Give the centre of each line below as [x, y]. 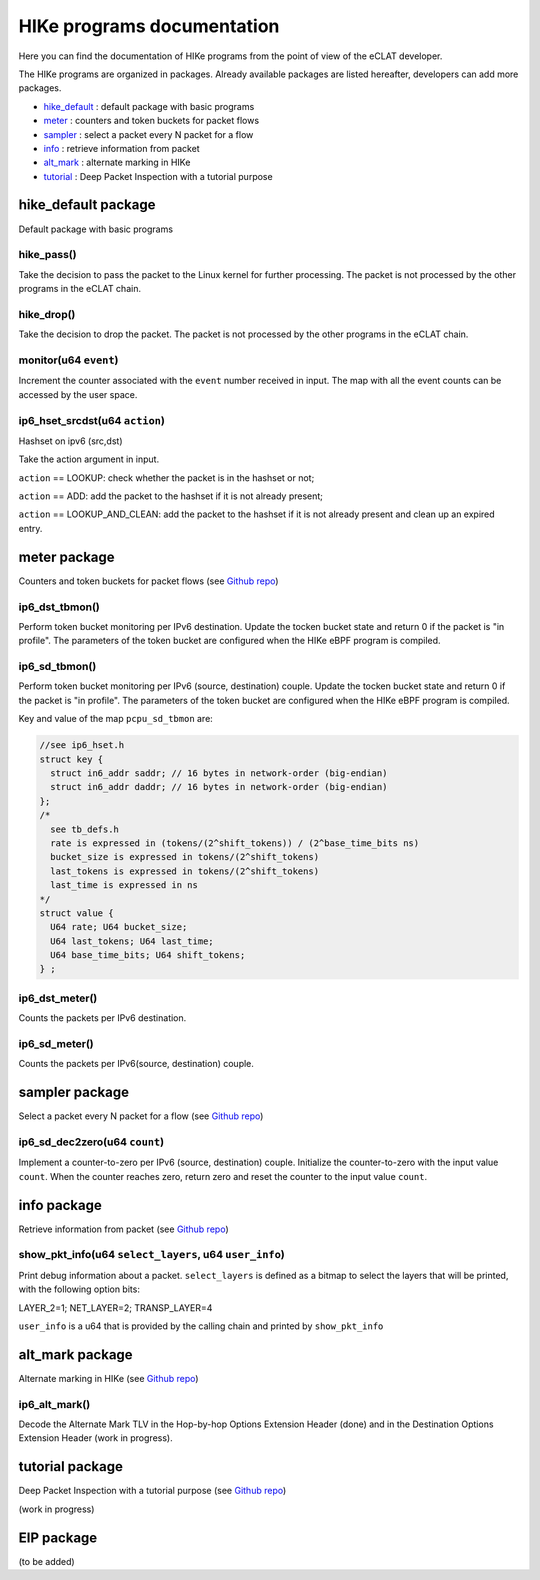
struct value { [76, 913]
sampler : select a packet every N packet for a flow [148, 134]
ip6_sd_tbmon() [57, 667]
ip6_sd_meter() [56, 1043]
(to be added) [46, 1561]
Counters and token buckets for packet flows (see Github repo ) [148, 581]
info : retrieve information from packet [121, 148]
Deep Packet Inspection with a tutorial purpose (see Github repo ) [152, 1491]
